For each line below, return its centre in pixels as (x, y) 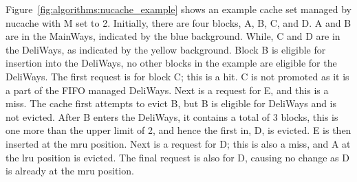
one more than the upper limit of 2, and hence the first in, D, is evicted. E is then (178, 130)
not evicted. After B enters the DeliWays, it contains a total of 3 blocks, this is (172, 116)
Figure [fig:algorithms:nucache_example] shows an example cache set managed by (179, 9)
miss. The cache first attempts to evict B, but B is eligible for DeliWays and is (171, 103)
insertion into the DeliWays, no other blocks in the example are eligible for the (171, 63)
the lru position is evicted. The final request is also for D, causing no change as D (177, 157)
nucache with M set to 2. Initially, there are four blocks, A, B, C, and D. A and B (178, 22)
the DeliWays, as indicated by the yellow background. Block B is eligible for (166, 49)
